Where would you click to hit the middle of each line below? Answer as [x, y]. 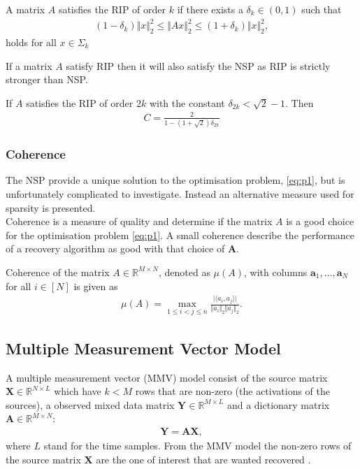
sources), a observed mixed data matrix [90, 404]
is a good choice [320, 221]
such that [322, 9]
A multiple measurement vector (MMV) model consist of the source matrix [167, 377]
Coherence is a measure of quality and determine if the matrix [139, 221]
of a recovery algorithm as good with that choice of [115, 248]
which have [78, 391]
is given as [96, 286]
